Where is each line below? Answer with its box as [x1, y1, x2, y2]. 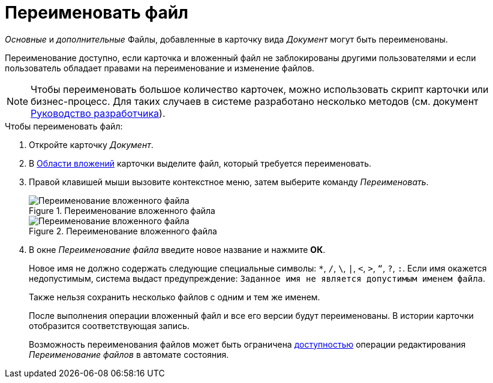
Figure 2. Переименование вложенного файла [29, 225, 217, 236]
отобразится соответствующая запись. [29, 320, 190, 331]
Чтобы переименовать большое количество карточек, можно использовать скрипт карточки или [31, 83, 489, 95]
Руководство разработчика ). [31, 107, 166, 119]
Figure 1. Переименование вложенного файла [29, 205, 215, 216]
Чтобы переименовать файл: [5, 120, 123, 131]
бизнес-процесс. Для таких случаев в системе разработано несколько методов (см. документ [31, 95, 479, 107]
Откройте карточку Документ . [29, 139, 154, 150]
